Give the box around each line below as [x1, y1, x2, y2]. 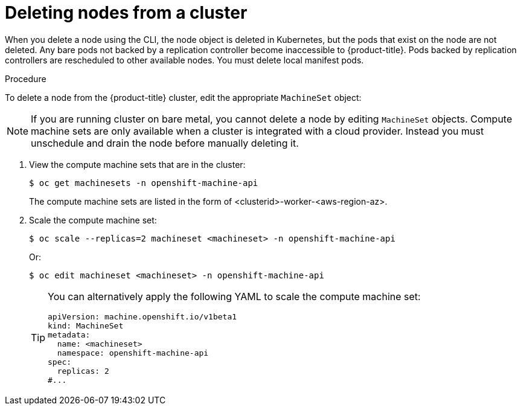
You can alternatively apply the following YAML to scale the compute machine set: [48, 290, 421, 303]
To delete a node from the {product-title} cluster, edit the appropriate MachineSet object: [5, 92, 362, 103]
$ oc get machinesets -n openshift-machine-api [29, 178, 258, 188]
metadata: [48, 330, 91, 339]
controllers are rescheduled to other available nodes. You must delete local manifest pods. [5, 54, 364, 65]
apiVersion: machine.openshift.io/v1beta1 [48, 312, 237, 321]
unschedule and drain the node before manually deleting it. [31, 136, 299, 149]
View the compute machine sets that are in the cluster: [29, 159, 246, 170]
